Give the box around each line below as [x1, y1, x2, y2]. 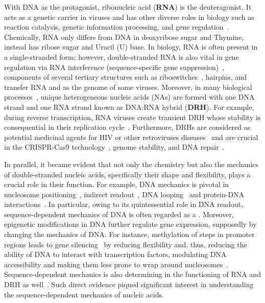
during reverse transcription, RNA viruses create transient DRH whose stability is [4, 111, 261, 122]
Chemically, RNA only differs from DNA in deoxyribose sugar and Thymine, [4, 31, 244, 42]
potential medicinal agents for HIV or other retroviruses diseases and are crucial [4, 131, 258, 142]
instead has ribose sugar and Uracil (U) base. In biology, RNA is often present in [4, 41, 258, 52]
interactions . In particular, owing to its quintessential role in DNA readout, [4, 199, 243, 209]
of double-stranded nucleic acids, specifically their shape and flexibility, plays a [4, 169, 251, 179]
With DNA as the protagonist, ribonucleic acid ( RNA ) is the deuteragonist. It [4, 2, 252, 12]
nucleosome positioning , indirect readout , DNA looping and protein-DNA [4, 189, 245, 199]
